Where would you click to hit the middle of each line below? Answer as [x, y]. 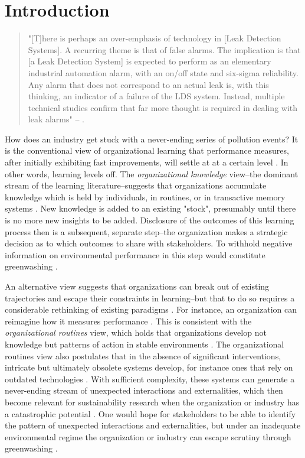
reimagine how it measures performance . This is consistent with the [128, 321]
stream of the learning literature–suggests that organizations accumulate [136, 185]
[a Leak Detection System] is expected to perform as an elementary [150, 61]
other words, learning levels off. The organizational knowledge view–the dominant [152, 173]
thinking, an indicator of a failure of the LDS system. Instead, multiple [156, 96]
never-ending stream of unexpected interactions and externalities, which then [144, 390]
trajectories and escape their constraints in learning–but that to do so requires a [150, 298]
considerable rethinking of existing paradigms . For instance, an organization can [151, 309]
